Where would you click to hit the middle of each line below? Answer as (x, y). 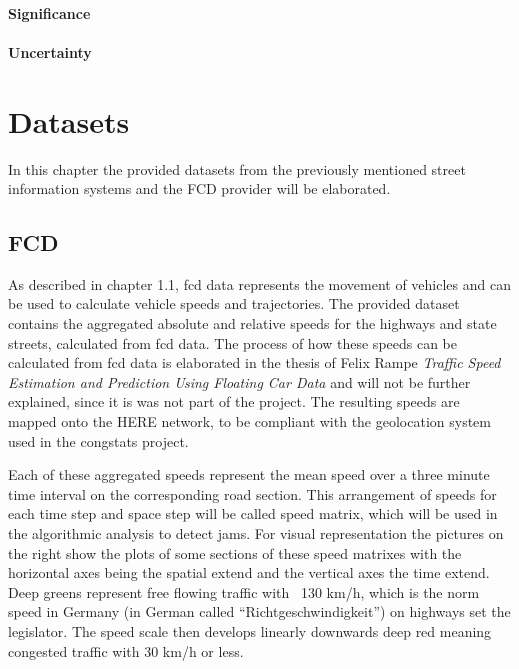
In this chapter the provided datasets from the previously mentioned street (237, 168)
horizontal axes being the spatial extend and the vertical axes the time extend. (249, 572)
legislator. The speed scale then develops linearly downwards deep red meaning (250, 630)
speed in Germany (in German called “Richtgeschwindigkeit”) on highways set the (259, 611)
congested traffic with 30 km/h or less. (126, 650)
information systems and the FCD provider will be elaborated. (199, 188)
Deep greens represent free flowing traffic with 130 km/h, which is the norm (244, 591)
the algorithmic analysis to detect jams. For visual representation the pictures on (256, 533)
